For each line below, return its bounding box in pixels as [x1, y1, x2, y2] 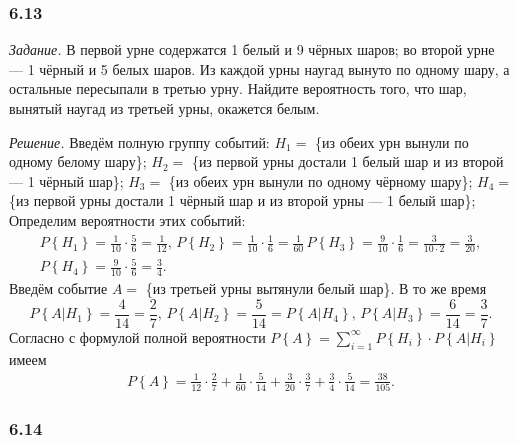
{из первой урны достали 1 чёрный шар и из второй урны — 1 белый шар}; [9, 190, 476, 211]
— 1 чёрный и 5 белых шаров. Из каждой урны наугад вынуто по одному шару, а [9, 58, 510, 79]
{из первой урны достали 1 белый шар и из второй [191, 151, 504, 172]
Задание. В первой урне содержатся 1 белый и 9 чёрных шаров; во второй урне [9, 39, 495, 60]
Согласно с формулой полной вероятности [9, 326, 266, 347]
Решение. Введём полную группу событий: [9, 131, 270, 152]
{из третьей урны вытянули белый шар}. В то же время [145, 278, 487, 299]
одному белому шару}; [9, 151, 147, 172]
